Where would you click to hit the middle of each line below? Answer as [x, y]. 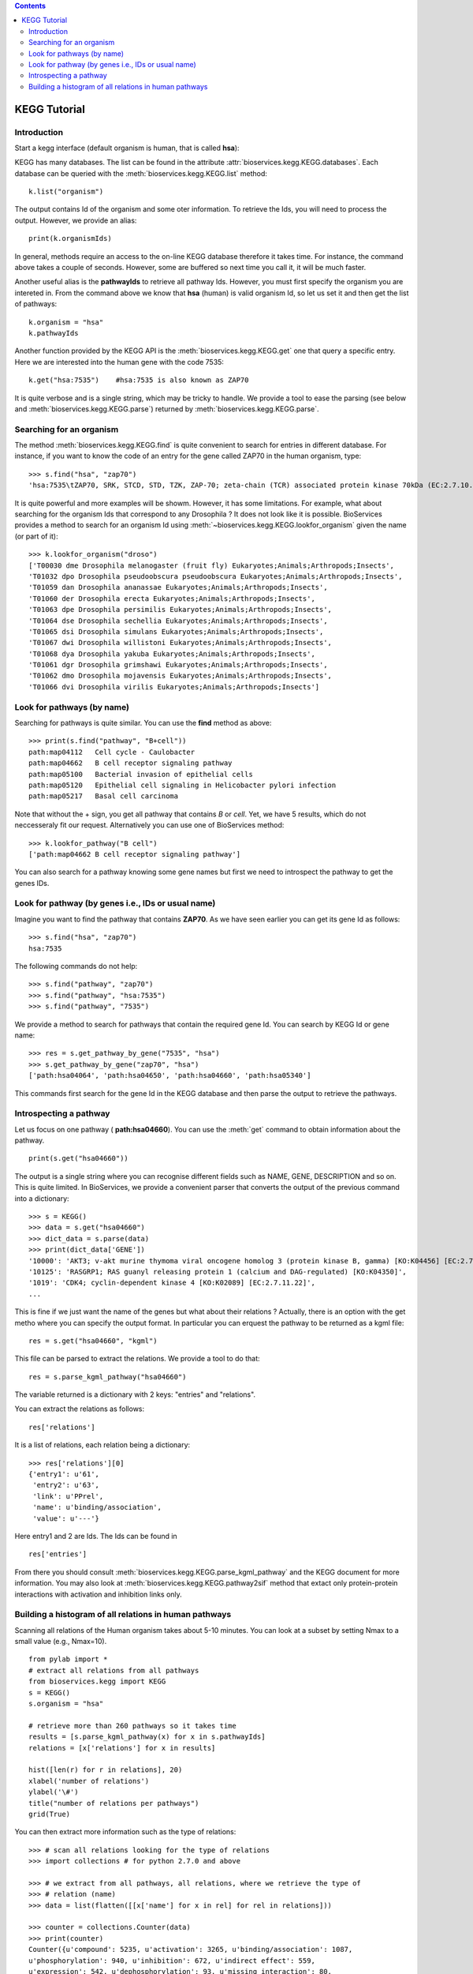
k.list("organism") [66, 192]
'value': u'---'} [66, 1518]
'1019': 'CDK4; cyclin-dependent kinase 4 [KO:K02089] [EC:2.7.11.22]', [172, 1283]
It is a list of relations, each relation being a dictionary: [102, 1445]
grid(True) [50, 1814]
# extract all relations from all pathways [114, 1670]
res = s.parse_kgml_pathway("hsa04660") [108, 1377]
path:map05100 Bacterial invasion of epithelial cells [141, 774]
